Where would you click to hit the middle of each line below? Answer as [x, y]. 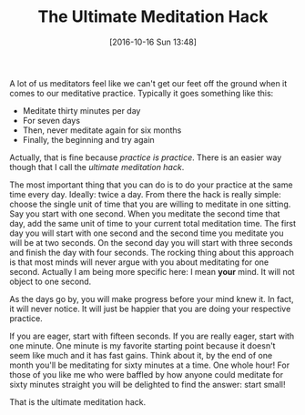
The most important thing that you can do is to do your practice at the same [151, 185]
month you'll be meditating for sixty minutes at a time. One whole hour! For [149, 365]
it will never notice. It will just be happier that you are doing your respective [150, 309]
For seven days [51, 120]
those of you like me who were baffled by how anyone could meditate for [147, 374]
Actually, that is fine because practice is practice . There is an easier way [146, 157]
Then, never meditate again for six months [102, 130]
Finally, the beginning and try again [88, 139]
